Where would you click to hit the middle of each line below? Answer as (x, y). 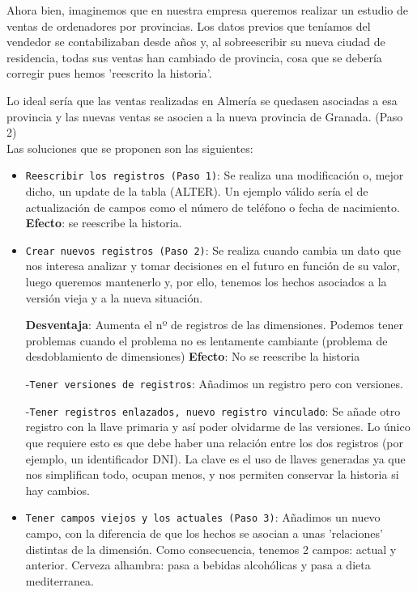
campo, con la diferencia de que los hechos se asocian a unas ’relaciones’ (204, 533)
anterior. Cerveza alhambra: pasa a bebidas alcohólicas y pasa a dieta (198, 565)
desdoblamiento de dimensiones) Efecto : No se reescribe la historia (193, 356)
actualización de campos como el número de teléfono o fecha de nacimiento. (213, 207)
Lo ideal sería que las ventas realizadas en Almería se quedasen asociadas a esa (202, 100)
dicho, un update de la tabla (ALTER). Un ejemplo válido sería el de (197, 191)
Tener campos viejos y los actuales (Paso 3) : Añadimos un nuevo (203, 517)
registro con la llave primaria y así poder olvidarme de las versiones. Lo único (218, 427)
